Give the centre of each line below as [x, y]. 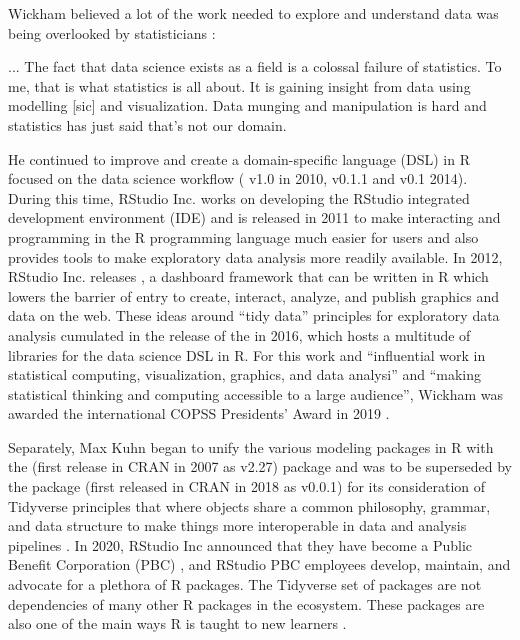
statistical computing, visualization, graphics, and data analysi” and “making [244, 374]
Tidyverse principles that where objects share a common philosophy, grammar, [249, 505]
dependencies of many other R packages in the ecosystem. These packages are [246, 603]
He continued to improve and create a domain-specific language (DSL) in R [239, 158]
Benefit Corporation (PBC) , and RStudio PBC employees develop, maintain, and [259, 564]
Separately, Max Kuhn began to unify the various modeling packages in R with [251, 446]
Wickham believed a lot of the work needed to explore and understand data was [253, 13]
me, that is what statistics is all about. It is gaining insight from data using [239, 85]
